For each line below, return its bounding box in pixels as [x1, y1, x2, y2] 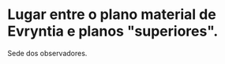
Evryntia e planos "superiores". [7, 22, 219, 40]
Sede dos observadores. [7, 48, 88, 58]
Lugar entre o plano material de [7, 6, 216, 24]
